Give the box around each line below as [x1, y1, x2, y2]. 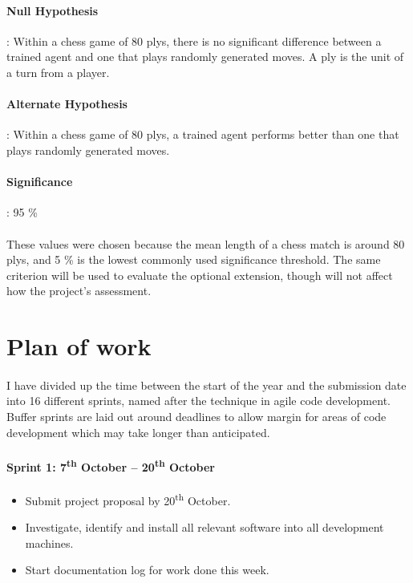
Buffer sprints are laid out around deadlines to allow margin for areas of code [6, 408, 387, 425]
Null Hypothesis [6, 2, 99, 18]
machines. [25, 534, 74, 551]
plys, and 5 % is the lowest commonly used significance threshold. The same [6, 251, 381, 268]
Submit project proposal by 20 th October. [25, 489, 231, 508]
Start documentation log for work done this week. [25, 561, 269, 578]
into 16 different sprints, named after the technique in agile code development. [6, 392, 391, 409]
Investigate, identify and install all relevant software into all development [25, 518, 384, 535]
